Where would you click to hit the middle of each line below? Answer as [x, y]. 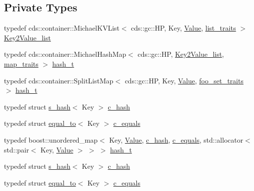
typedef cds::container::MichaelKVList [62, 28]
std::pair [17, 149]
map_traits [21, 63]
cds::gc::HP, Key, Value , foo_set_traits [184, 80]
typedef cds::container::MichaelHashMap [65, 54]
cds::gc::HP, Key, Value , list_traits [184, 28]
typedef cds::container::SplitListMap [59, 80]
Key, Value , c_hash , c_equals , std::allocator [176, 139]
